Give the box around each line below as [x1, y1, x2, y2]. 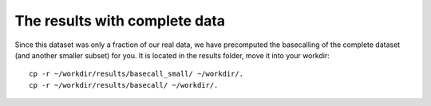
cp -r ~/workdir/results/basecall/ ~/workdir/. [29, 80, 219, 89]
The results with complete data [14, 12, 226, 29]
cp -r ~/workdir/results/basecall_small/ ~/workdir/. [29, 69, 243, 79]
